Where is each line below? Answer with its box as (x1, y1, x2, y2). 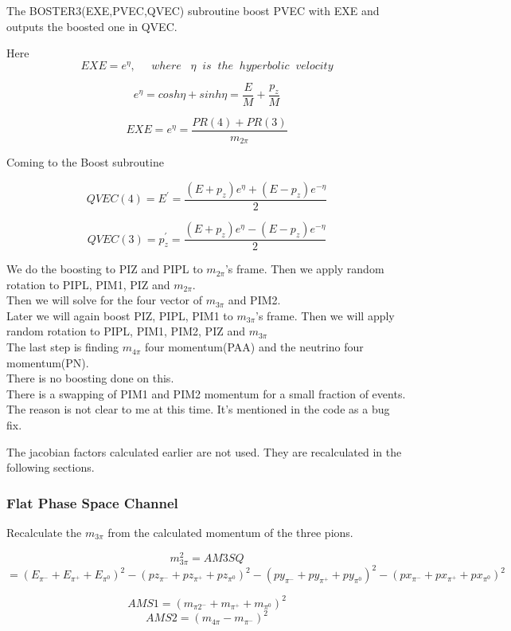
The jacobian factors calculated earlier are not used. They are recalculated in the (6, 443, 402, 460)
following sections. (6, 459, 95, 476)
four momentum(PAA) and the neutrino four (144, 339, 364, 355)
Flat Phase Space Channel (6, 492, 178, 512)
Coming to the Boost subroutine (6, 154, 164, 170)
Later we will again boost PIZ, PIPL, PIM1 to (6, 307, 233, 323)
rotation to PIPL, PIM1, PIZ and (6, 276, 170, 292)
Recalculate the (6, 524, 82, 541)
